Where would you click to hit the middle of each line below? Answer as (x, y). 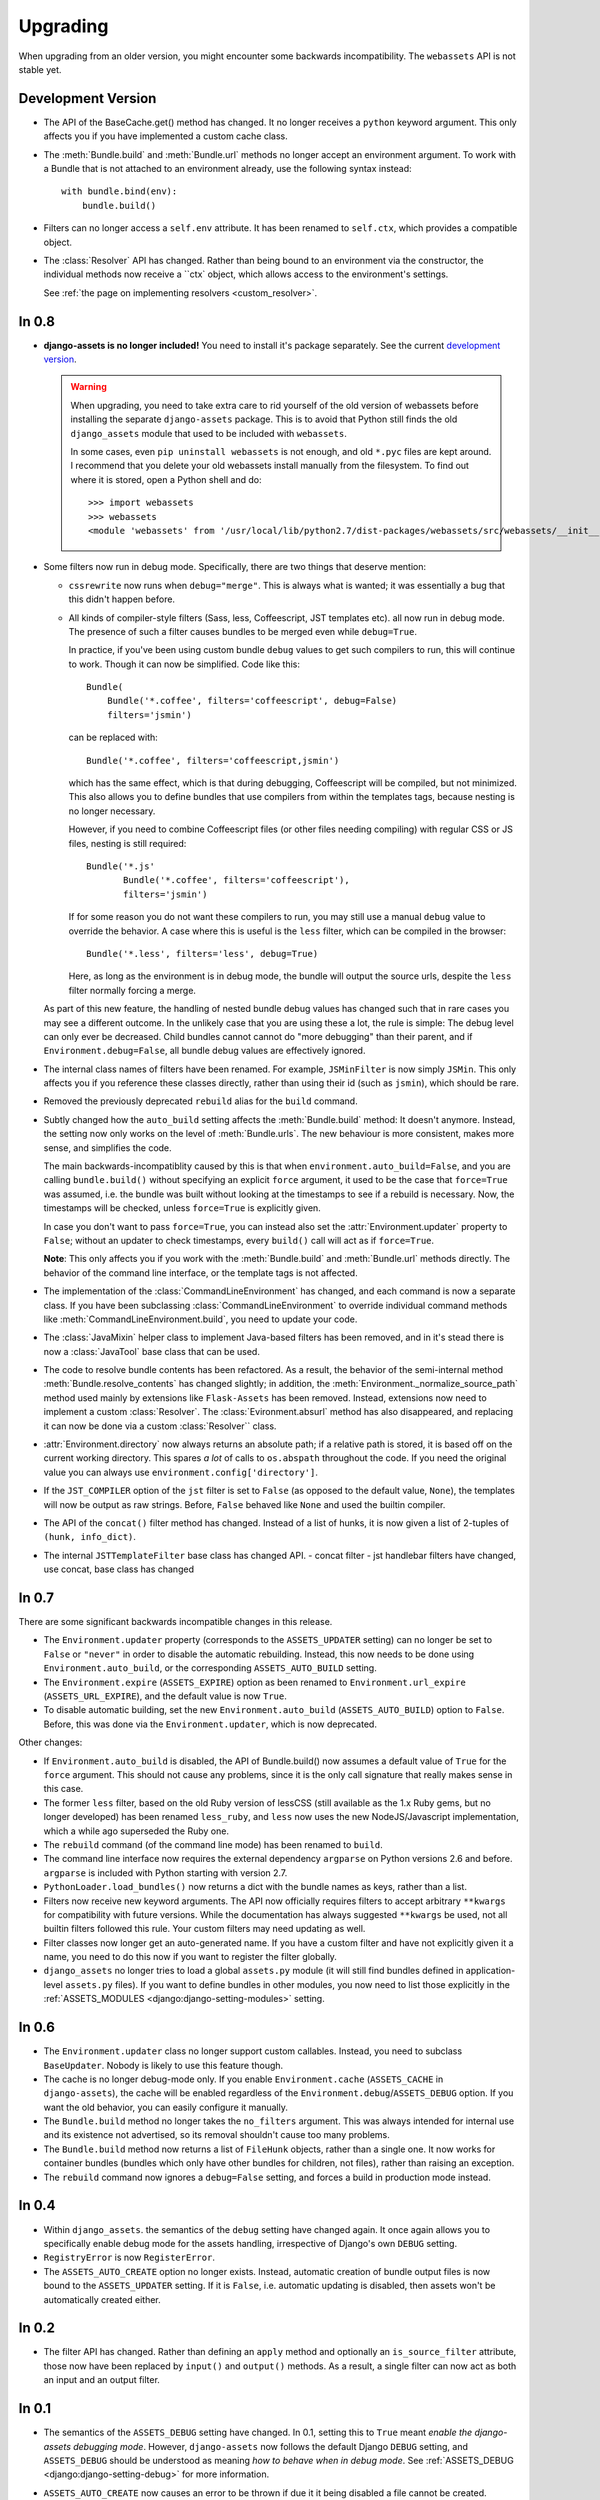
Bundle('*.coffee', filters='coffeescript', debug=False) (252, 701)
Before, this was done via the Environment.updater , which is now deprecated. (210, 1724)
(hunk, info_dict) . (90, 1537)
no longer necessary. (112, 811)
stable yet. (40, 69)
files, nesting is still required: (127, 843)
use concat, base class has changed (119, 1569)
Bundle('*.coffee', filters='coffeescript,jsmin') (213, 760)
